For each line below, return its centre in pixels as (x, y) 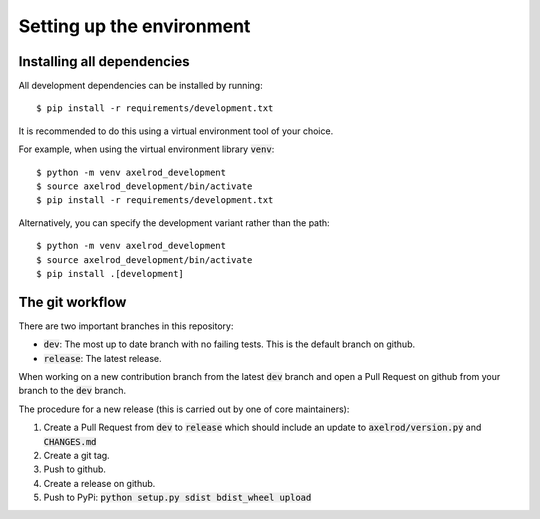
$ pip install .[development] (110, 273)
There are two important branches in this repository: (126, 326)
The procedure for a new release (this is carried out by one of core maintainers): (184, 409)
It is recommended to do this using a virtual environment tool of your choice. (176, 131)
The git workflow (72, 301)
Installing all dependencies (104, 61)
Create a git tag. (76, 455)
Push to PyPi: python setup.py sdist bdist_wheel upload (177, 497)
